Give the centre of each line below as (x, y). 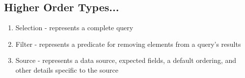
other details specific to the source (67, 69)
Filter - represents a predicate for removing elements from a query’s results (128, 44)
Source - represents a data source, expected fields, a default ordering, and (126, 60)
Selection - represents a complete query (74, 28)
